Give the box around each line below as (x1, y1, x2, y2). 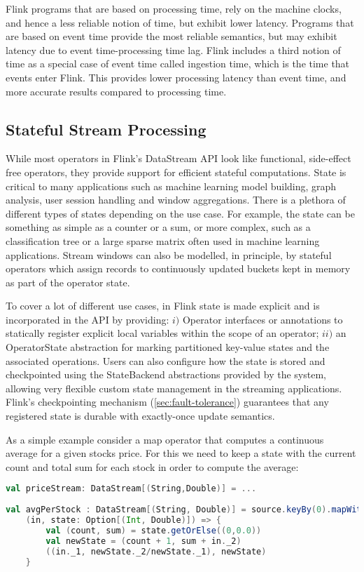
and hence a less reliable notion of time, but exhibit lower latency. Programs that (6, 15, 354, 29)
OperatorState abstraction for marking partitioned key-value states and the (6, 340, 330, 354)
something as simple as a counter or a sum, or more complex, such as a (6, 220, 311, 234)
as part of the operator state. (6, 274, 130, 289)
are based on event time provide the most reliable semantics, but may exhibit (6, 29, 337, 44)
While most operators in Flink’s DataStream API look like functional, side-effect (6, 151, 351, 166)
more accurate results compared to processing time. (6, 84, 227, 98)
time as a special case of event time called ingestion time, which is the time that (6, 56, 350, 71)
